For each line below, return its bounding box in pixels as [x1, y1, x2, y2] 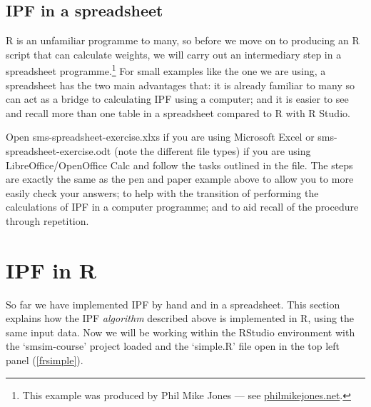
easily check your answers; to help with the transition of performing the [6, 185, 319, 200]
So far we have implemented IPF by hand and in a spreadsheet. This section [6, 296, 340, 311]
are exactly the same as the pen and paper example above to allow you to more [6, 171, 354, 186]
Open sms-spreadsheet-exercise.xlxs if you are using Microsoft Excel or [6, 129, 315, 144]
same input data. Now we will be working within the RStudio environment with [6, 324, 355, 339]
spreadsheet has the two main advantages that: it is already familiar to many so [6, 77, 355, 92]
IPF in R [6, 255, 96, 284]
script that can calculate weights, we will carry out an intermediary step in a [6, 46, 342, 61]
